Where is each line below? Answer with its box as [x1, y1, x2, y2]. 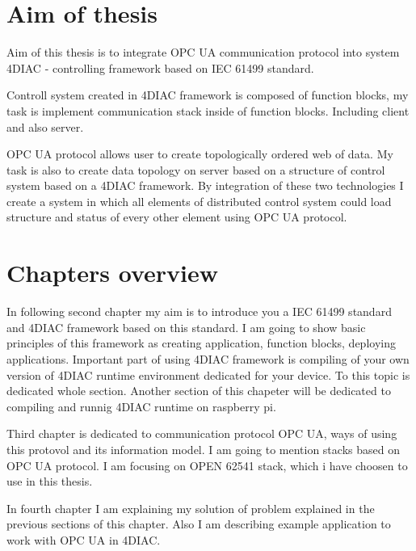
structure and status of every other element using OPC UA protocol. [6, 208, 347, 225]
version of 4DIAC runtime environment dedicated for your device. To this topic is [6, 366, 410, 383]
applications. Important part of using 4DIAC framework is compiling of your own [6, 350, 410, 367]
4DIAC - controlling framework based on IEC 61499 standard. [6, 59, 314, 76]
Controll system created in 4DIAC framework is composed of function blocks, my [6, 86, 409, 103]
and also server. [6, 118, 84, 135]
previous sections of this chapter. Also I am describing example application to [6, 515, 391, 532]
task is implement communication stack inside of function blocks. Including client [6, 102, 410, 119]
